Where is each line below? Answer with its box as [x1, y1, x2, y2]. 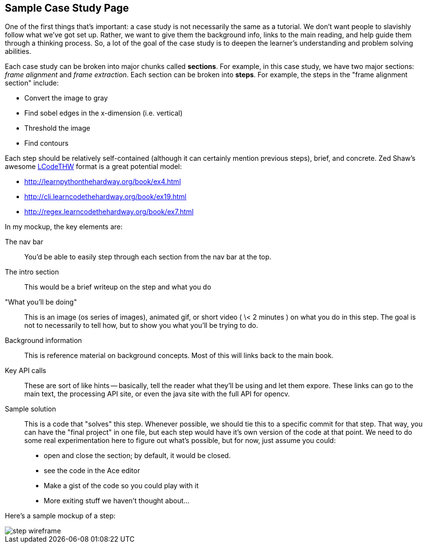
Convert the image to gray [24, 94, 108, 103]
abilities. [5, 47, 32, 56]
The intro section [5, 268, 59, 276]
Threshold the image [24, 124, 90, 133]
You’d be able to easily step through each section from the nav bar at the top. [24, 253, 272, 261]
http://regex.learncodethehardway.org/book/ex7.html [24, 207, 194, 216]
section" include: [5, 79, 59, 87]
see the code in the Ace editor [44, 466, 140, 475]
